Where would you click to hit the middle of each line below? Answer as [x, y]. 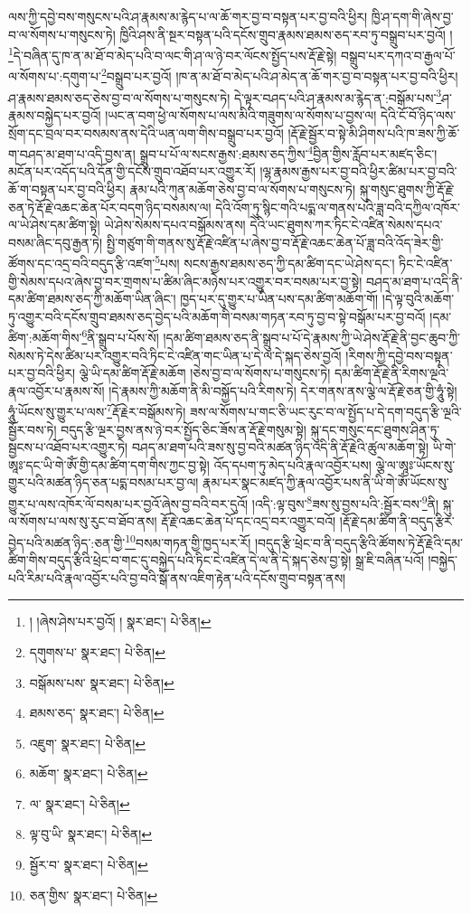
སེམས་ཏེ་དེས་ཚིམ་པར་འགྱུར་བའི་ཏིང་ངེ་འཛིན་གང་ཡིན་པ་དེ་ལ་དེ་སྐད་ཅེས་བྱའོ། [175, 355]
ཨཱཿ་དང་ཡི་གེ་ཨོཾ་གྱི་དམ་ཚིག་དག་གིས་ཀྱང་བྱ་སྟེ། [109, 464]
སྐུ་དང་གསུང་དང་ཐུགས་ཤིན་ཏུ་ [375, 429]
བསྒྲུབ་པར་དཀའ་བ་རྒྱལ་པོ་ [398, 55]
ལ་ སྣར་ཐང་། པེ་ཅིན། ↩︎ [80, 803]
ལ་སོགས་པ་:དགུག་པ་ [55, 76]
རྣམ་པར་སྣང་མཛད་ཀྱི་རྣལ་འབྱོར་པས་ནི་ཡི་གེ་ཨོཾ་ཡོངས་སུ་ [326, 482]
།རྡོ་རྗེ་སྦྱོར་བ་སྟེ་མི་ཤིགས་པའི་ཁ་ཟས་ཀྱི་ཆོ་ [374, 132]
